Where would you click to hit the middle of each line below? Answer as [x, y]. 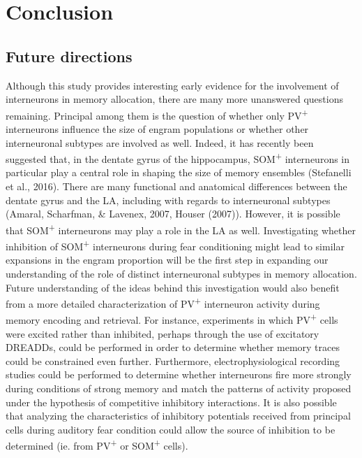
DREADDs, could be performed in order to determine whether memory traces [173, 347]
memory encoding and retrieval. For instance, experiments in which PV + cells [172, 319]
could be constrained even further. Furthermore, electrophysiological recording [173, 360]
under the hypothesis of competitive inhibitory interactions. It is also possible [171, 402]
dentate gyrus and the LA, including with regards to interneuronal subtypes [168, 200]
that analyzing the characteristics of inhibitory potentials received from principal [178, 416]
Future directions [69, 56]
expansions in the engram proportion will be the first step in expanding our [167, 260]
